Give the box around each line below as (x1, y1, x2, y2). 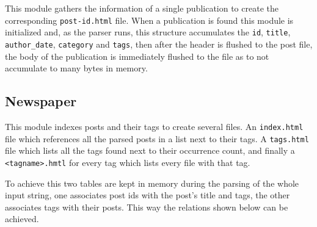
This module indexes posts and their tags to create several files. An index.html (5, 120, 304, 132)
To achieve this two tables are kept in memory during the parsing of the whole (5, 176, 299, 189)
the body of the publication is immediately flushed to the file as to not (5, 49, 269, 62)
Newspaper (5, 92, 77, 110)
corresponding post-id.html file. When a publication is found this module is (5, 13, 294, 26)
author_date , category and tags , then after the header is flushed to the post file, (5, 37, 313, 50)
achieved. (5, 212, 39, 225)
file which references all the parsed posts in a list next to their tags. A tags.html (5, 132, 309, 145)
